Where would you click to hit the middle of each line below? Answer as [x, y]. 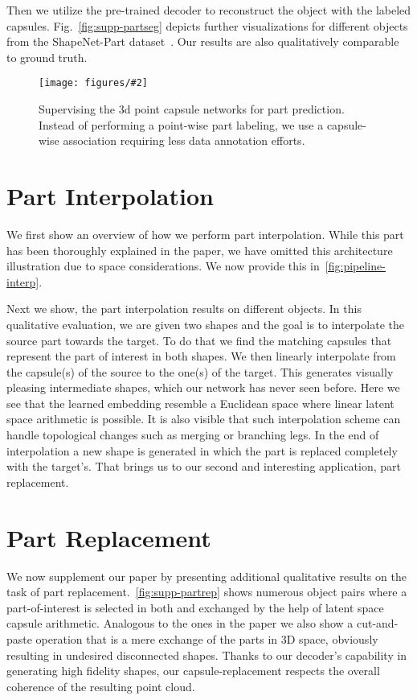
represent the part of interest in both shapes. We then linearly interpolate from [201, 356]
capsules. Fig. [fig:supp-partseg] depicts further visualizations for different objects [207, 25]
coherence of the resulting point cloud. [101, 686]
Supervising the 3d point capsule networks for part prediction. [192, 109]
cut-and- [377, 623]
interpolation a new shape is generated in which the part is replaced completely [202, 450]
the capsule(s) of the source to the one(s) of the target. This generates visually [200, 371]
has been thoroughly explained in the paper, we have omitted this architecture [200, 250]
